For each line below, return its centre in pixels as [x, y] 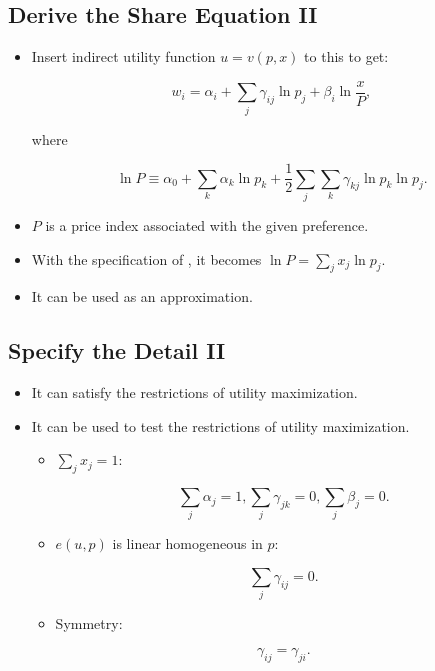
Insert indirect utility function [123, 56]
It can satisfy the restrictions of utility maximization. [194, 392]
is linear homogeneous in [187, 543]
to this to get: [346, 56]
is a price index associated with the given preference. [207, 224]
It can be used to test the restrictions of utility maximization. [220, 425]
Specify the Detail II [117, 350]
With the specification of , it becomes [146, 258]
